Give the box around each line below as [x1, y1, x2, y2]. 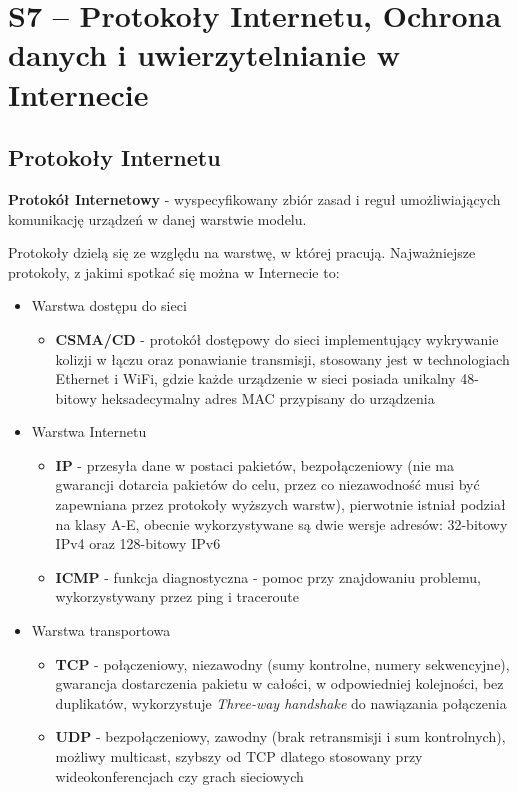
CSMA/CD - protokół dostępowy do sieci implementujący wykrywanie [55, 328, 499, 349]
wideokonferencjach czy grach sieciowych [55, 765, 304, 786]
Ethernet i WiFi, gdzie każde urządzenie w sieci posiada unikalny [55, 368, 456, 389]
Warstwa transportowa [31, 620, 171, 641]
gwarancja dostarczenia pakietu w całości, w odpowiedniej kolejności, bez [55, 673, 504, 694]
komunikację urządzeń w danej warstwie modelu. [8, 208, 307, 229]
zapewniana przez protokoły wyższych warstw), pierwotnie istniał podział [55, 494, 506, 515]
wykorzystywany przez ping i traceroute [55, 586, 299, 607]
